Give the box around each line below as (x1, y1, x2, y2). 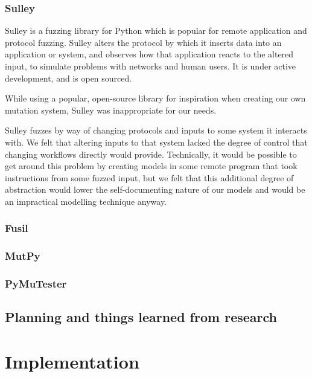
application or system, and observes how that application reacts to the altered (5, 48, 294, 60)
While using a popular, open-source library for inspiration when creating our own (5, 92, 306, 105)
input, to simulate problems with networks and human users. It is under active (5, 60, 296, 72)
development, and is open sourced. (5, 71, 132, 84)
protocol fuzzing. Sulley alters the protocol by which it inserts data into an (5, 36, 282, 48)
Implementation (5, 349, 139, 374)
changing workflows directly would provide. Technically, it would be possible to (5, 147, 297, 160)
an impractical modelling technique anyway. (5, 195, 167, 207)
